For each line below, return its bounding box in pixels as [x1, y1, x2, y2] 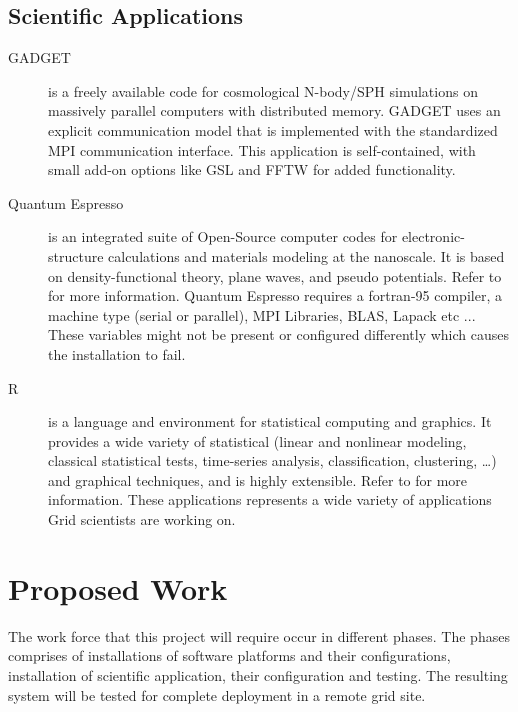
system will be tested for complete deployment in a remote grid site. [8, 684, 426, 705]
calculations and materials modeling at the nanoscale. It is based [108, 245, 505, 266]
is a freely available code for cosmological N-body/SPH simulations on [48, 80, 478, 101]
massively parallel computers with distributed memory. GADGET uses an [48, 100, 501, 121]
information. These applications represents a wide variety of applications [48, 489, 492, 510]
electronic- [401, 226, 465, 247]
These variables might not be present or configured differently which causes [48, 324, 509, 345]
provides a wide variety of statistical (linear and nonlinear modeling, [48, 430, 467, 451]
